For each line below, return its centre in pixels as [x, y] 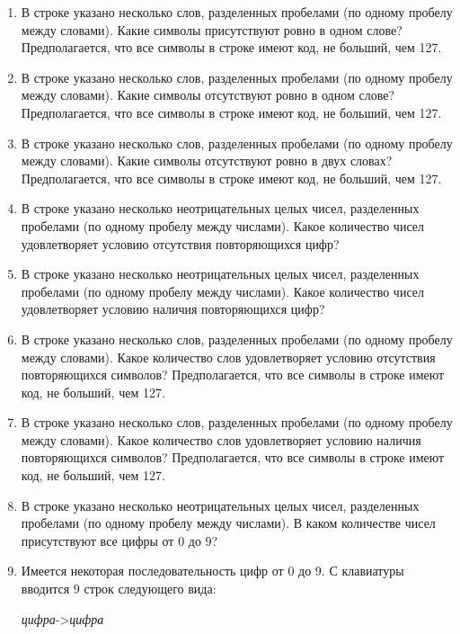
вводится [45, 589]
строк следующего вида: [150, 589]
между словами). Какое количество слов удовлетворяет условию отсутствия [228, 357]
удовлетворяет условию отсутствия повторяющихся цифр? [180, 243]
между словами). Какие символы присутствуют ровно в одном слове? [212, 29]
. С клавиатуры [363, 571]
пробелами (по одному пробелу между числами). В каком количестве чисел [228, 523]
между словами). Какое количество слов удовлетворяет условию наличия [221, 439]
